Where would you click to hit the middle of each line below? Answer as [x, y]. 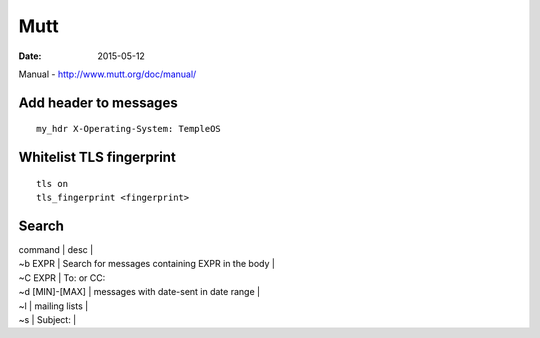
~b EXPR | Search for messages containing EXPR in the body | [146, 264]
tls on [52, 183]
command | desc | [56, 250]
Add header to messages [98, 102]
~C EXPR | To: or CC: [62, 277]
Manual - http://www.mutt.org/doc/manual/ [107, 74]
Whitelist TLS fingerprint [97, 157]
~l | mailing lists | [53, 306]
